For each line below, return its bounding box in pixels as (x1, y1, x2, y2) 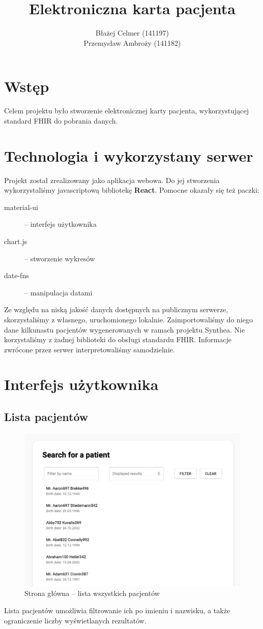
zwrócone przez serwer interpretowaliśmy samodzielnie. (4, 344, 175, 354)
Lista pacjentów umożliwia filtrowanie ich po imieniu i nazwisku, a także (4, 605, 230, 615)
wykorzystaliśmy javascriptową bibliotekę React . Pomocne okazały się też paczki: (4, 185, 259, 195)
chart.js (4, 235, 27, 246)
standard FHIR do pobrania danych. (4, 115, 118, 126)
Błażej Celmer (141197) (95, 27, 169, 38)
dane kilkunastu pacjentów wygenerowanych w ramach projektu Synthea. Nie (4, 324, 245, 335)
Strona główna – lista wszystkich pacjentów (24, 588, 160, 598)
